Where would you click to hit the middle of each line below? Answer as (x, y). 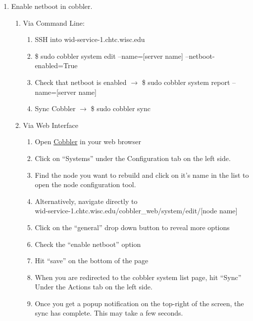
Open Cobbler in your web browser (88, 141)
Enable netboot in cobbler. (52, 6)
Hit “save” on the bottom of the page (92, 261)
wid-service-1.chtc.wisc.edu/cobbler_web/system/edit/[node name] (136, 211)
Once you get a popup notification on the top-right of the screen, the (139, 303)
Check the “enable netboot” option (88, 244)
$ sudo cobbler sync (121, 108)
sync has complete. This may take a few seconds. (109, 313)
